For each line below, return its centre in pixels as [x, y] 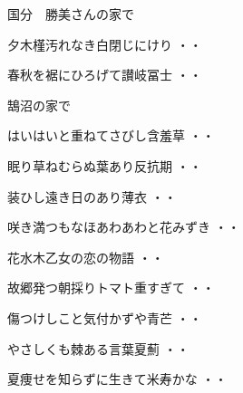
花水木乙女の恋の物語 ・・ [86, 257]
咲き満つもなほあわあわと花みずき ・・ [124, 227]
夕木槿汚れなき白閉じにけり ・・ [105, 44]
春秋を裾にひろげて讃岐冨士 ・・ [105, 75]
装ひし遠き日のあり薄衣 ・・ [92, 196]
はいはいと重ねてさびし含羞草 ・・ [111, 135]
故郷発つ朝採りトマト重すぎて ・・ [111, 288]
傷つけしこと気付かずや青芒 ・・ [105, 317]
